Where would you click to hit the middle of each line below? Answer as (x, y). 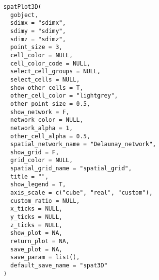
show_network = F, (40, 112)
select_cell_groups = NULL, (56, 72)
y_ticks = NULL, (36, 217)
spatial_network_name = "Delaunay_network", (83, 144)
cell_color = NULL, (42, 55)
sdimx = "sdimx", (38, 23)
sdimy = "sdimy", (38, 31)
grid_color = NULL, (42, 160)
